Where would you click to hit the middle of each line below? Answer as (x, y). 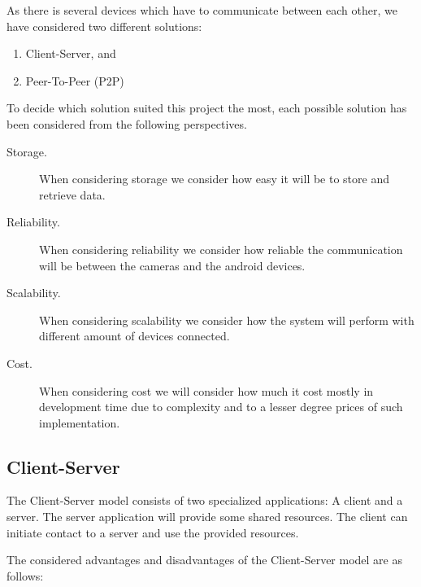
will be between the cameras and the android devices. (172, 265)
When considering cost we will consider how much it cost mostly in (206, 390)
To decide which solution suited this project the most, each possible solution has (207, 108)
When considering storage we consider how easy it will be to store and (215, 179)
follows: (25, 575)
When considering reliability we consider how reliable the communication (221, 249)
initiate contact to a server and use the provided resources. (153, 532)
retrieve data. (72, 194)
